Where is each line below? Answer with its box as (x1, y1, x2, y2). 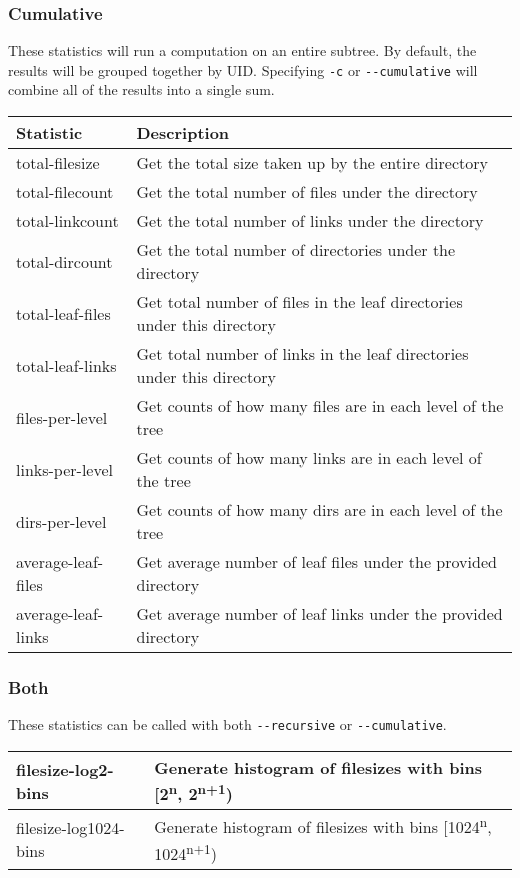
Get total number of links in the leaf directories (136, 342, 469, 366)
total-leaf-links (16, 353, 117, 377)
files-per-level (16, 405, 108, 429)
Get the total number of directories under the (136, 238, 456, 262)
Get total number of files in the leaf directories (136, 290, 463, 314)
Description (136, 121, 230, 145)
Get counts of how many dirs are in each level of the (136, 498, 503, 522)
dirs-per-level (16, 509, 107, 533)
